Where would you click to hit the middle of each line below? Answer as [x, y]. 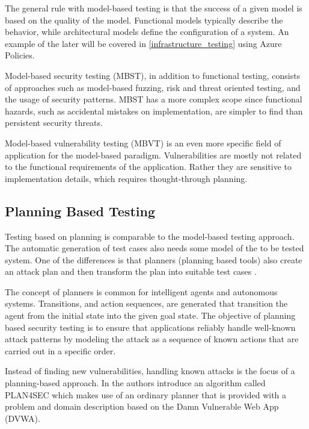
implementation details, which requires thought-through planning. [126, 178]
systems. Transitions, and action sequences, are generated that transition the [146, 303]
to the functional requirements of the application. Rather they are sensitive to [148, 167]
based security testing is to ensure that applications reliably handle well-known [150, 327]
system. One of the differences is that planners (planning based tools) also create [154, 259]
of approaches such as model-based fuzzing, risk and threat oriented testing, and [153, 87]
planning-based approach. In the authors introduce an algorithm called [135, 383]
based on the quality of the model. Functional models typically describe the [144, 20]
